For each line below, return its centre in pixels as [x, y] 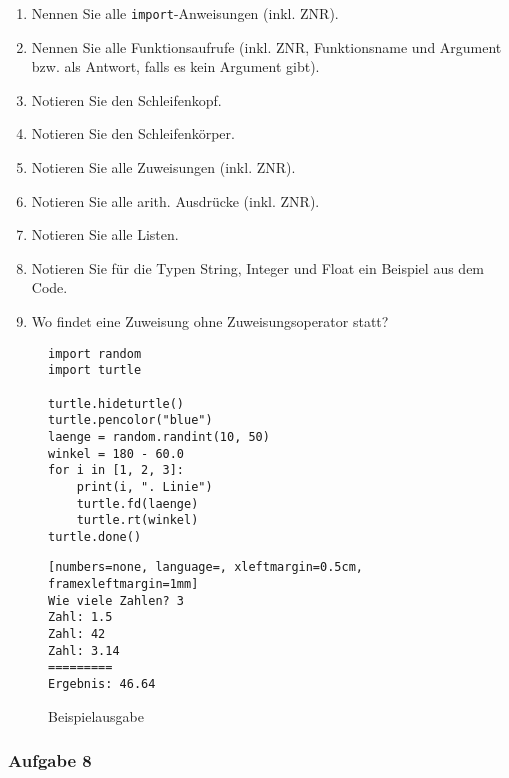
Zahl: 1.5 [80, 617]
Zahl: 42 [77, 634]
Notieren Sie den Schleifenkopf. [126, 99]
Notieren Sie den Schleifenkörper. [133, 133]
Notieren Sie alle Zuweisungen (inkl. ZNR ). [163, 167]
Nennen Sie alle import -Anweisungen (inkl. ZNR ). [185, 13]
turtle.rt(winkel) [137, 520]
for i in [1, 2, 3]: [116, 470]
